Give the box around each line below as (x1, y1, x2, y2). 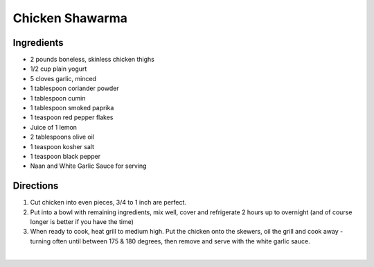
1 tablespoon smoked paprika (30, 104, 114, 112)
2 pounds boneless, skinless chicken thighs (30, 55, 155, 64)
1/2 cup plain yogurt (30, 64, 87, 73)
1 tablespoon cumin (30, 94, 86, 102)
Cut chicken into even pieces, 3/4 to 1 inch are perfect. (30, 198, 187, 207)
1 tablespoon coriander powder (30, 84, 119, 93)
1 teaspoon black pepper (30, 152, 100, 160)
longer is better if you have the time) (30, 218, 134, 226)
